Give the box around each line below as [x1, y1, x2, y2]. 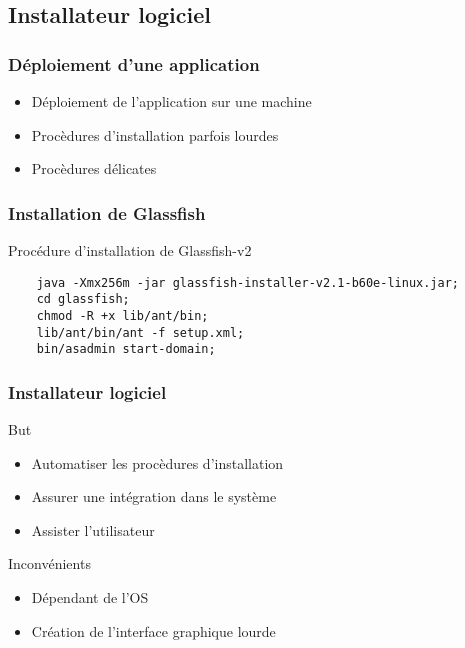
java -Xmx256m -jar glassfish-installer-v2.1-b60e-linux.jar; [36, 275, 460, 290]
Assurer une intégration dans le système [31, 486, 277, 507]
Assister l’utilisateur [31, 519, 155, 540]
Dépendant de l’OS [31, 587, 149, 608]
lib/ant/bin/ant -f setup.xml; [36, 325, 245, 340]
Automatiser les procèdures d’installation [31, 452, 284, 473]
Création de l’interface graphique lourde [31, 620, 276, 641]
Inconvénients [8, 553, 91, 574]
